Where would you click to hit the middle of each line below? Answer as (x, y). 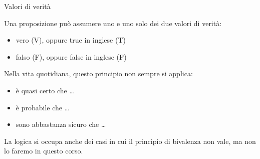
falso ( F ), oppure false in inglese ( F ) (71, 56)
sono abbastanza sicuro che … (61, 124)
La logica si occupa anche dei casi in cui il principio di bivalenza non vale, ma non (130, 141)
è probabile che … (43, 107)
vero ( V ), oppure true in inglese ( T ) (71, 40)
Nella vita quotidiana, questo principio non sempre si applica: (98, 73)
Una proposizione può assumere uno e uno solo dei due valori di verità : (113, 23)
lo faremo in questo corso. (44, 151)
